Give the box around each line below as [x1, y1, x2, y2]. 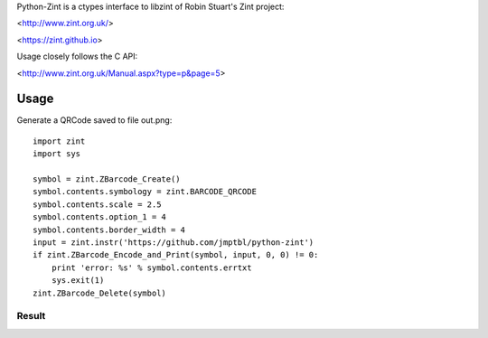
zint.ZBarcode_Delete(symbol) [33, 287, 167, 298]
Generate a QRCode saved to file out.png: [16, 115, 173, 126]
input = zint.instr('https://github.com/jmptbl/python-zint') [33, 237, 314, 248]
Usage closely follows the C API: [16, 51, 138, 62]
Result [16, 310, 46, 323]
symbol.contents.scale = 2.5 [33, 199, 162, 210]
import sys [33, 149, 81, 159]
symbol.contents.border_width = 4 [33, 224, 185, 235]
